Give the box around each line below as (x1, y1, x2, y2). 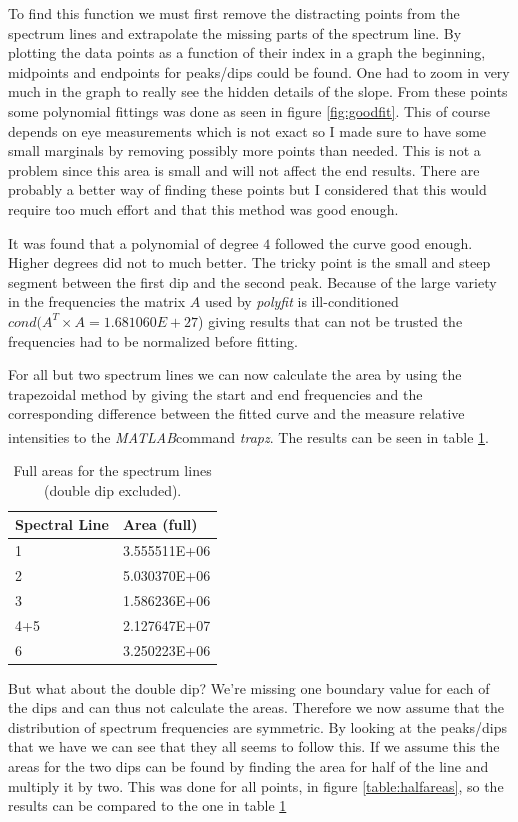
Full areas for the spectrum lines (13, 460, 212, 481)
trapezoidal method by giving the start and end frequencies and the (8, 383, 423, 404)
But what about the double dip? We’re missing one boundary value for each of (8, 677, 490, 698)
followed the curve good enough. (274, 232, 473, 253)
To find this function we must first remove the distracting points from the (8, 3, 460, 23)
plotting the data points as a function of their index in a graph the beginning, (8, 42, 486, 63)
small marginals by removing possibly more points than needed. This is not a (8, 140, 481, 161)
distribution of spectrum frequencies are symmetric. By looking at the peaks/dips (8, 716, 508, 737)
